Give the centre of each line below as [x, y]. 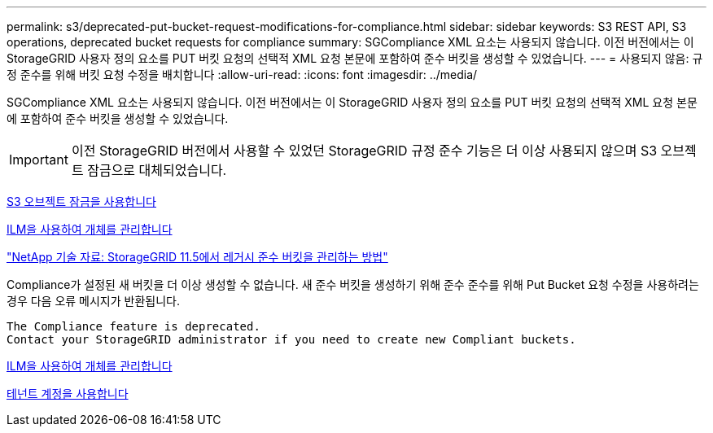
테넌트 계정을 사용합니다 [68, 394]
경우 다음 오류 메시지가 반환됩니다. [93, 301]
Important [39, 160]
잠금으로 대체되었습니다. [157, 170]
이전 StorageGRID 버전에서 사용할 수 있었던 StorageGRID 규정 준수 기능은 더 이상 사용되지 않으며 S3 [364, 151]
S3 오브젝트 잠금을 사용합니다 [82, 201]
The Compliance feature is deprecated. [133, 326]
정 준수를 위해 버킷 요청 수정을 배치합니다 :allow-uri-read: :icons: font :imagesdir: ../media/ [242, 74]
